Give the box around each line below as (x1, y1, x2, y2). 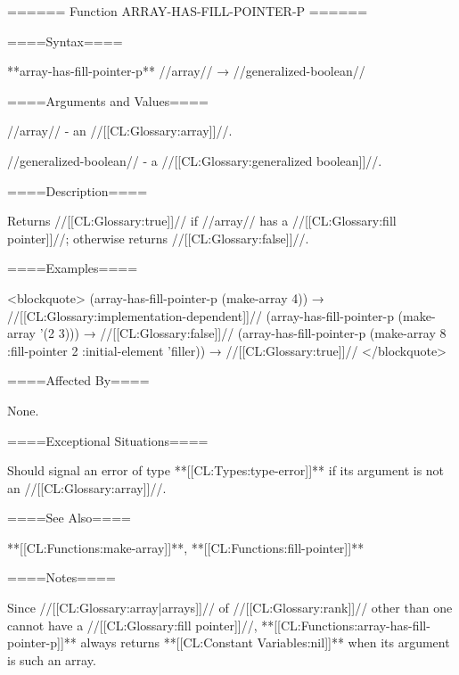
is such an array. (7, 650, 96, 669)
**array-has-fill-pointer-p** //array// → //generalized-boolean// (7, 62, 365, 80)
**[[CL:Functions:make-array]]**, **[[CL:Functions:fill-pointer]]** (7, 538, 365, 556)
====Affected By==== (7, 371, 150, 390)
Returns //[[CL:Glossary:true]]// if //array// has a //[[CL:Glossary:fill (7, 211, 397, 230)
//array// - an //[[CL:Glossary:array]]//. (7, 121, 233, 140)
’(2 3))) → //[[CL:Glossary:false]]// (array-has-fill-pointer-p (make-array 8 (39, 324, 447, 342)
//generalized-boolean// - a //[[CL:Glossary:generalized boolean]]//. (7, 151, 382, 169)
